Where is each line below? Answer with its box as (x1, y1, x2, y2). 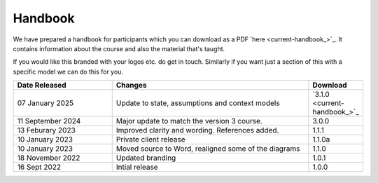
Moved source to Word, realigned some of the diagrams (115, 144, 300, 154)
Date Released (17, 81, 66, 90)
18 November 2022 (17, 153, 80, 163)
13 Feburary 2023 (17, 126, 76, 135)
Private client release (115, 135, 185, 144)
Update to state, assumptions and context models (115, 98, 280, 108)
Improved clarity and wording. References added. (115, 126, 279, 135)
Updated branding (115, 153, 176, 163)
